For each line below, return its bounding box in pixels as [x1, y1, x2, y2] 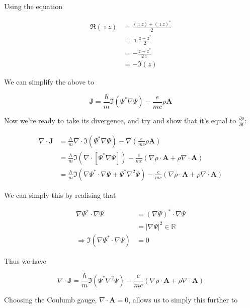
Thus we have [4, 255, 46, 266]
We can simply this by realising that [4, 189, 116, 200]
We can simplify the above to [4, 76, 94, 87]
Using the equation [4, 1, 62, 11]
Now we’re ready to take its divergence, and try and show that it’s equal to [4, 115, 236, 126]
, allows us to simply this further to [128, 294, 238, 304]
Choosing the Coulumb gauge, [4, 294, 97, 304]
